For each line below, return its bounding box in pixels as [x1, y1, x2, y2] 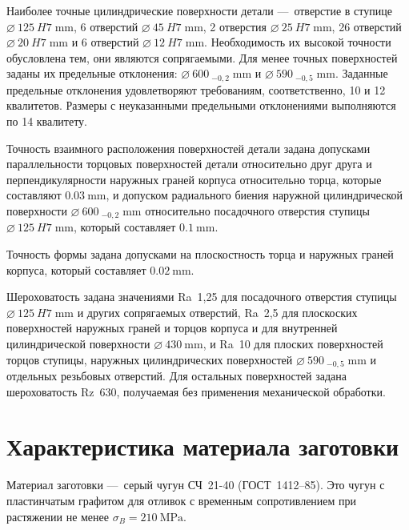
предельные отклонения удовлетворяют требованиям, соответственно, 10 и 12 [6, 81, 386, 98]
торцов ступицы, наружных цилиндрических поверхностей [6, 351, 293, 367]
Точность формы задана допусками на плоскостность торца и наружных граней [6, 246, 394, 263]
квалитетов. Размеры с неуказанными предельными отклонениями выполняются [6, 97, 396, 114]
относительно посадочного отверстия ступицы [145, 202, 370, 219]
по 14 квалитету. [6, 113, 88, 130]
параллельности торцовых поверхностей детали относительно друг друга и [6, 155, 372, 172]
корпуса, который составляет [6, 261, 146, 278]
